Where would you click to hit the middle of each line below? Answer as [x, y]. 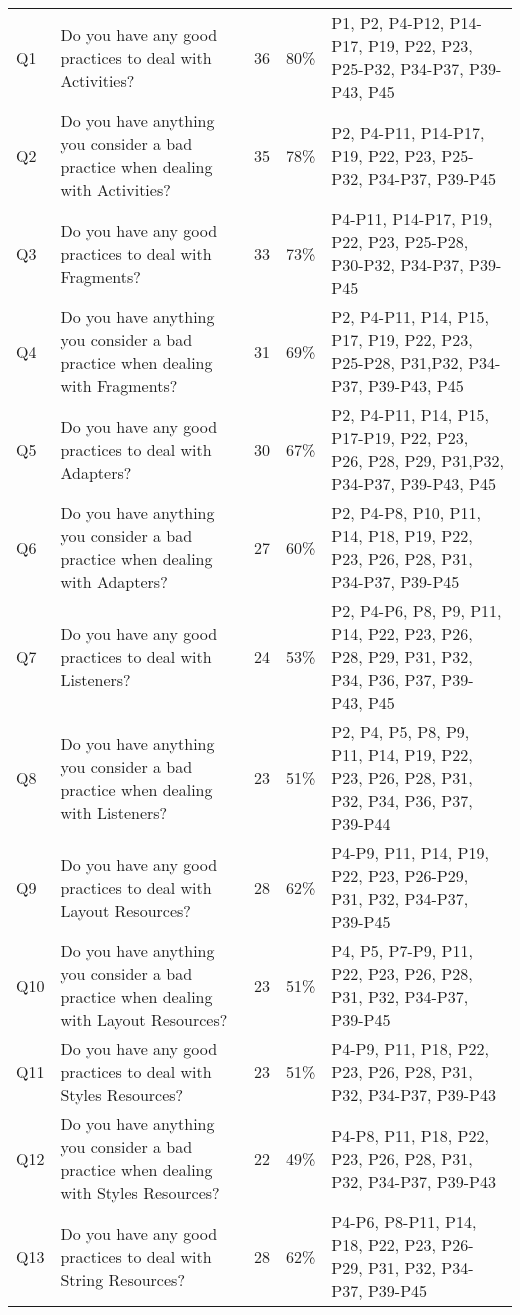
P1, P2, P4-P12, [388, 22]
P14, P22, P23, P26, [402, 633]
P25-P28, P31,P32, [397, 362]
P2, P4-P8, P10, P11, [406, 512]
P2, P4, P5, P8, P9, [400, 731]
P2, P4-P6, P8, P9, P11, [416, 610]
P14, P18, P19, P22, [402, 535]
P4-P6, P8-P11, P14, [404, 1221]
